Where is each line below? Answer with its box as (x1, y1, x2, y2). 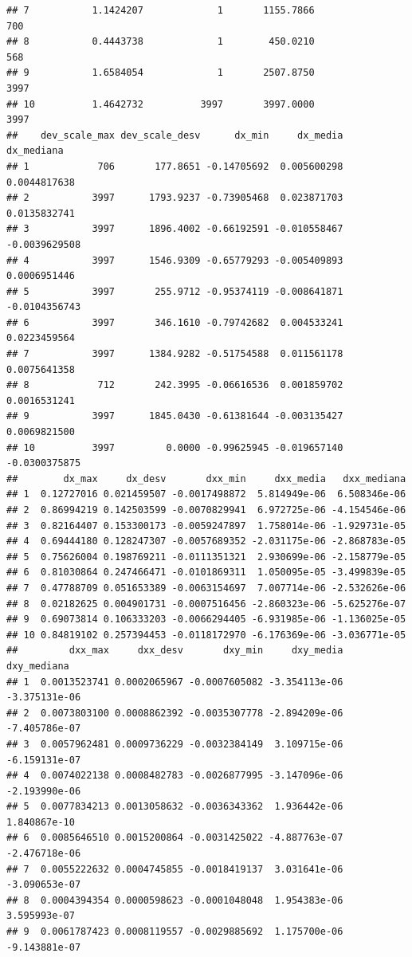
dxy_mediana (6, 660, 69, 672)
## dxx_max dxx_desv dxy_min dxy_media (6, 645, 343, 657)
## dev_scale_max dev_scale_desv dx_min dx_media (6, 129, 343, 141)
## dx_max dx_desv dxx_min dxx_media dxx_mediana (6, 473, 406, 484)
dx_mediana (6, 145, 64, 157)
